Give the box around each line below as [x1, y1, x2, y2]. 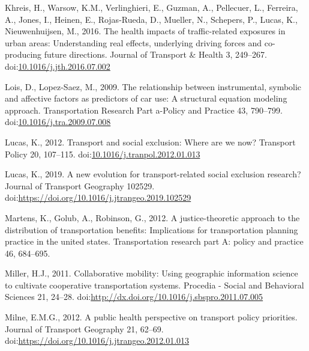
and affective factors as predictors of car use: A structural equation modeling [5, 92, 287, 105]
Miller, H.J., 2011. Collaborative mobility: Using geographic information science [5, 267, 298, 279]
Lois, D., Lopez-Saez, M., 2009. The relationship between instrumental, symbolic [5, 80, 302, 93]
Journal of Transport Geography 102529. [5, 179, 155, 192]
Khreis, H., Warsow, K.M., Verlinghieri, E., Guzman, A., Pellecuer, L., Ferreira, [5, 1, 298, 13]
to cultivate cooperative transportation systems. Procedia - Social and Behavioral [5, 278, 304, 291]
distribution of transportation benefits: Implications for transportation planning [5, 223, 298, 236]
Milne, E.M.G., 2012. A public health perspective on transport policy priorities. [5, 311, 298, 323]
